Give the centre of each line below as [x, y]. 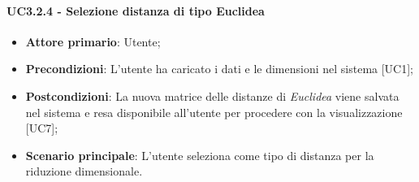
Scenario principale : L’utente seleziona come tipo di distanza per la [200, 155]
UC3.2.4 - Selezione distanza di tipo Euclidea [136, 10]
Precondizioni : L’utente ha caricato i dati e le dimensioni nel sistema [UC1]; [220, 69]
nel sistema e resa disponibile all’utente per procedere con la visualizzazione [214, 112]
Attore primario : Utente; [93, 41]
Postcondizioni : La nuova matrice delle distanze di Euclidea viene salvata [212, 95]
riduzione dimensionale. [84, 171]
